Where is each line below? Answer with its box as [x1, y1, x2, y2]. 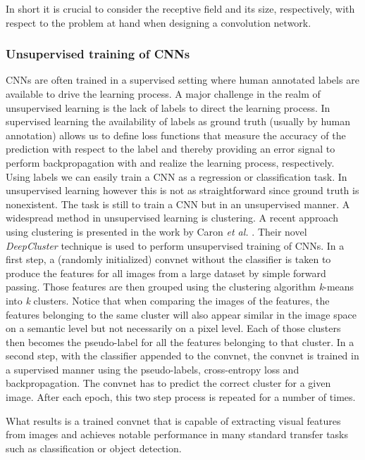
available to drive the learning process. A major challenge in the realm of [6, 87, 321, 101]
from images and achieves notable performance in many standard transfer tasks [6, 427, 349, 442]
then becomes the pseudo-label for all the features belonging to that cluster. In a [6, 334, 354, 349]
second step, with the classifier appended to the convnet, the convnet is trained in [6, 348, 359, 363]
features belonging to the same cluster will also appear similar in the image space [6, 307, 357, 321]
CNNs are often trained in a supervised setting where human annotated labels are [6, 72, 359, 87]
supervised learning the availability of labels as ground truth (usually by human [6, 114, 351, 129]
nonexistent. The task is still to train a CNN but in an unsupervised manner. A [6, 196, 350, 211]
